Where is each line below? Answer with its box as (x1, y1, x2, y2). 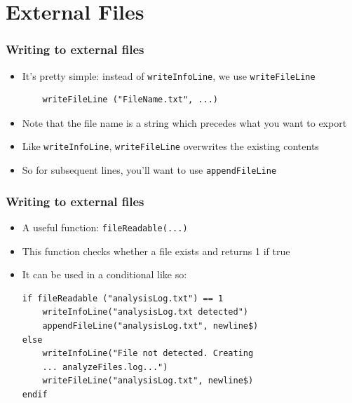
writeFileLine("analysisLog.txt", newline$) (42, 376, 254, 386)
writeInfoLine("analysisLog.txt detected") (42, 307, 248, 317)
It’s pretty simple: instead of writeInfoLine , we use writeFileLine (22, 68, 316, 83)
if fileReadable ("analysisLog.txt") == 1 (22, 293, 224, 303)
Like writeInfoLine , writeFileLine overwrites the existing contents (22, 139, 319, 153)
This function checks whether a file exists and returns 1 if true (22, 243, 290, 258)
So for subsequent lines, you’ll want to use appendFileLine (22, 163, 277, 177)
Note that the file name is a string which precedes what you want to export (22, 115, 347, 130)
